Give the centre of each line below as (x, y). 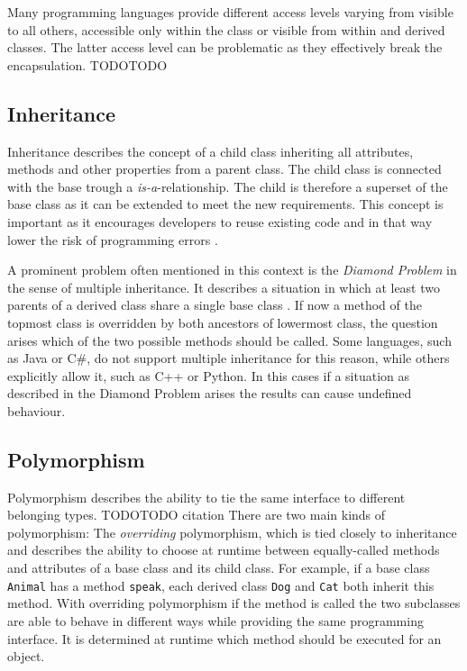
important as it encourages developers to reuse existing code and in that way (220, 221)
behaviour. (37, 410)
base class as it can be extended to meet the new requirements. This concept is (225, 204)
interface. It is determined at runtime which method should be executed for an (224, 638)
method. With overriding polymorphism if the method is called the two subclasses (234, 603)
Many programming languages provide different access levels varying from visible (230, 12)
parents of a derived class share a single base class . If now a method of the (215, 305)
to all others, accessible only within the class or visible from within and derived (226, 29)
